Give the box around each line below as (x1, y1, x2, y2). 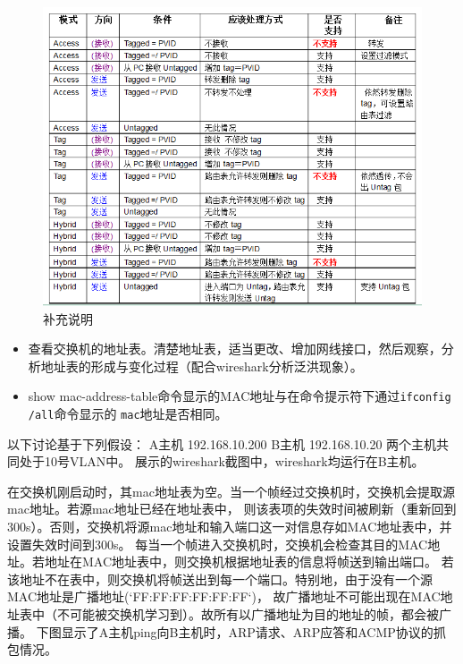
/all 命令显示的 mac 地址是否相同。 (28, 404, 228, 423)
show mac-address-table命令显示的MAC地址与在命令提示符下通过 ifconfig (28, 387, 451, 405)
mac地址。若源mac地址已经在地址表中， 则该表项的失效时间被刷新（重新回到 (7, 499, 457, 518)
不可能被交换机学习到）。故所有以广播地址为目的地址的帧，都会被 (56, 605, 439, 624)
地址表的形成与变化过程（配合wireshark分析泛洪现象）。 (40, 356, 363, 375)
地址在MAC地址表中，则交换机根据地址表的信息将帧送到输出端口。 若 (44, 552, 454, 571)
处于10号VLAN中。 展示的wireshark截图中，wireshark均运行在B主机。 (19, 452, 425, 471)
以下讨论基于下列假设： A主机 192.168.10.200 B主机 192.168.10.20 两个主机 (7, 434, 437, 453)
